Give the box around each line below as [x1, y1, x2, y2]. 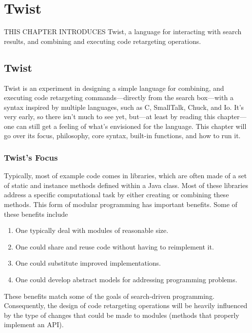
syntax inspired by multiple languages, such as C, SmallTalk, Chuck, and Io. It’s [4, 102, 244, 112]
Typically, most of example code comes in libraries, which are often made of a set [4, 170, 247, 181]
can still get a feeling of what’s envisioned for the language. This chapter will [16, 121, 247, 131]
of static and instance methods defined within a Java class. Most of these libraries [4, 180, 248, 190]
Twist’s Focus [4, 151, 58, 163]
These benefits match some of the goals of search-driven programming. [4, 291, 214, 301]
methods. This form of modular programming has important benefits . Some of [4, 199, 237, 209]
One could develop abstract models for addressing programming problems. [15, 274, 237, 285]
